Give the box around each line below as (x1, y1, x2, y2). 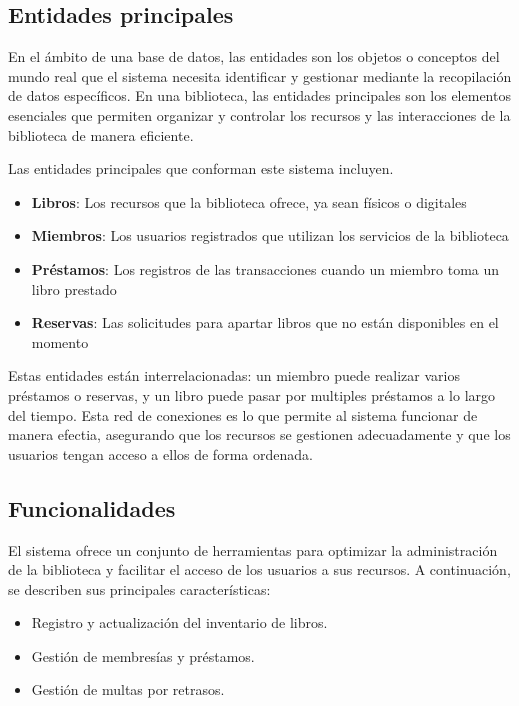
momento (31, 331, 89, 352)
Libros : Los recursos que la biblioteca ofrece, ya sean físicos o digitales (31, 191, 467, 212)
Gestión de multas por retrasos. (31, 679, 225, 700)
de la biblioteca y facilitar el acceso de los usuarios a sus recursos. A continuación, (8, 559, 511, 580)
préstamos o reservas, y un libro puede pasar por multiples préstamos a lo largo (8, 384, 496, 405)
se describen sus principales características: (8, 578, 271, 599)
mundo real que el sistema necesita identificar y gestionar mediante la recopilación (8, 65, 512, 86)
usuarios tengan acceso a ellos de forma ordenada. (8, 443, 313, 464)
